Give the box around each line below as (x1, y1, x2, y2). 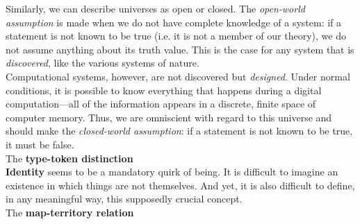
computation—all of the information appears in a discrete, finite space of (6, 96, 316, 111)
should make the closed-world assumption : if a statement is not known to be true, (6, 123, 353, 138)
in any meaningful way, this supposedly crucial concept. (6, 191, 243, 206)
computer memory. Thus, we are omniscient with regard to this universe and (6, 110, 332, 124)
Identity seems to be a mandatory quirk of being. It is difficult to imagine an (6, 164, 338, 179)
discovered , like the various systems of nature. (6, 55, 199, 70)
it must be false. (6, 137, 74, 151)
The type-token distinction (6, 150, 133, 165)
